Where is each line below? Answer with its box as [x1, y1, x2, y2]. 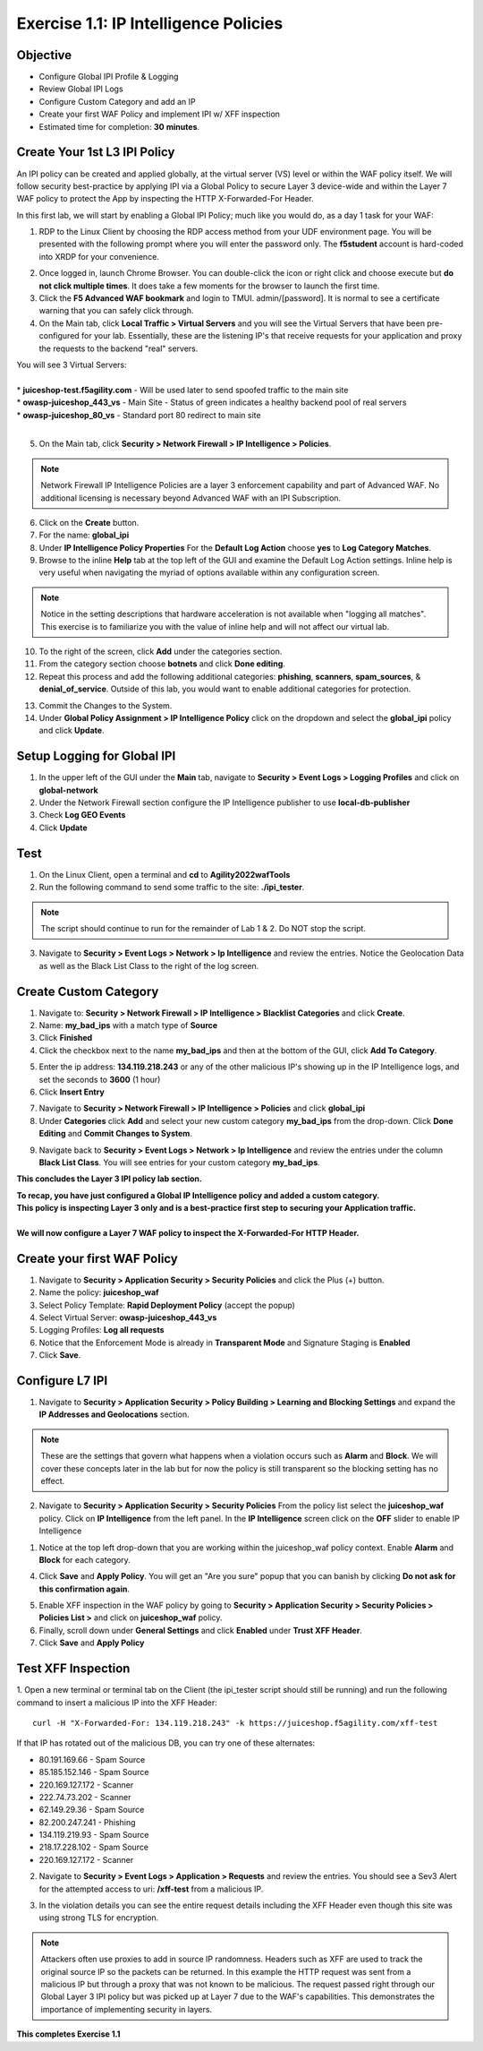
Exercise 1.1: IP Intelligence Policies [16, 13, 284, 33]
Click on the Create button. [38, 517, 140, 528]
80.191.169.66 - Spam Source [38, 1754, 146, 1764]
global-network [38, 785, 98, 795]
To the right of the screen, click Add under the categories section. [38, 646, 283, 657]
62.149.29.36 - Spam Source [38, 1805, 145, 1815]
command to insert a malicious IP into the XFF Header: [16, 1697, 218, 1708]
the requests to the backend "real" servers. [38, 343, 199, 354]
